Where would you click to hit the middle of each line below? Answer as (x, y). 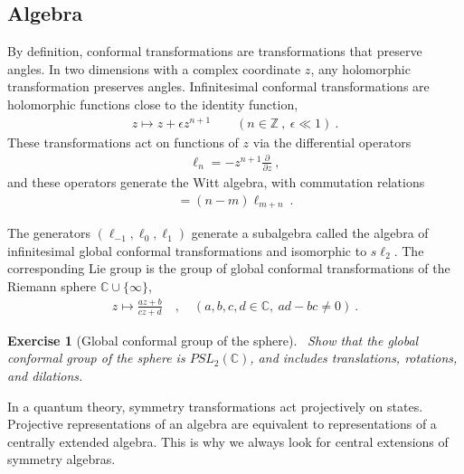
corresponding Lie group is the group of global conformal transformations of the (229, 268)
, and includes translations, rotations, (354, 358)
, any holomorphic (360, 68)
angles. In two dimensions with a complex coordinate (154, 68)
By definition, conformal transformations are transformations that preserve (215, 51)
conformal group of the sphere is (96, 358)
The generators (49, 233)
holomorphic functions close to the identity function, (153, 104)
